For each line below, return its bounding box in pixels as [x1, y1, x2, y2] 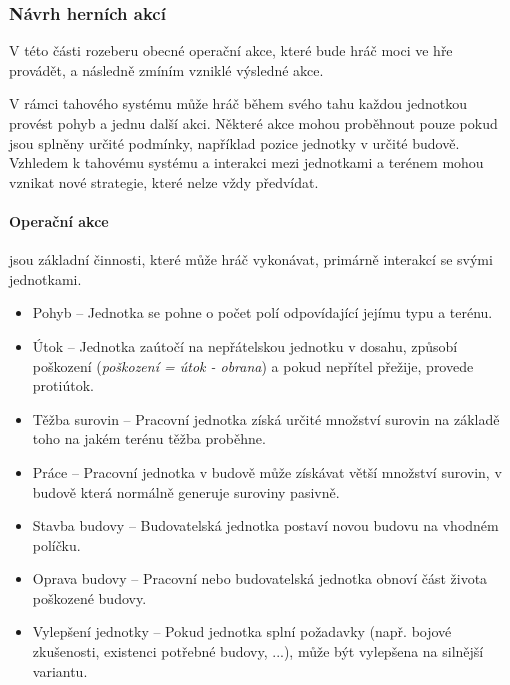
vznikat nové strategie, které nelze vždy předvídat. [9, 171, 319, 192]
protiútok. [32, 375, 94, 396]
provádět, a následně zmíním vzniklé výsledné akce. [9, 59, 324, 80]
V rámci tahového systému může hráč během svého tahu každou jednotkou [9, 93, 467, 114]
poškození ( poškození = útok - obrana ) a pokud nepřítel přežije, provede [32, 355, 474, 376]
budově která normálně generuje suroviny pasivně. [32, 481, 340, 502]
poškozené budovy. [32, 587, 147, 608]
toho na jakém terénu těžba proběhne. [32, 428, 266, 449]
